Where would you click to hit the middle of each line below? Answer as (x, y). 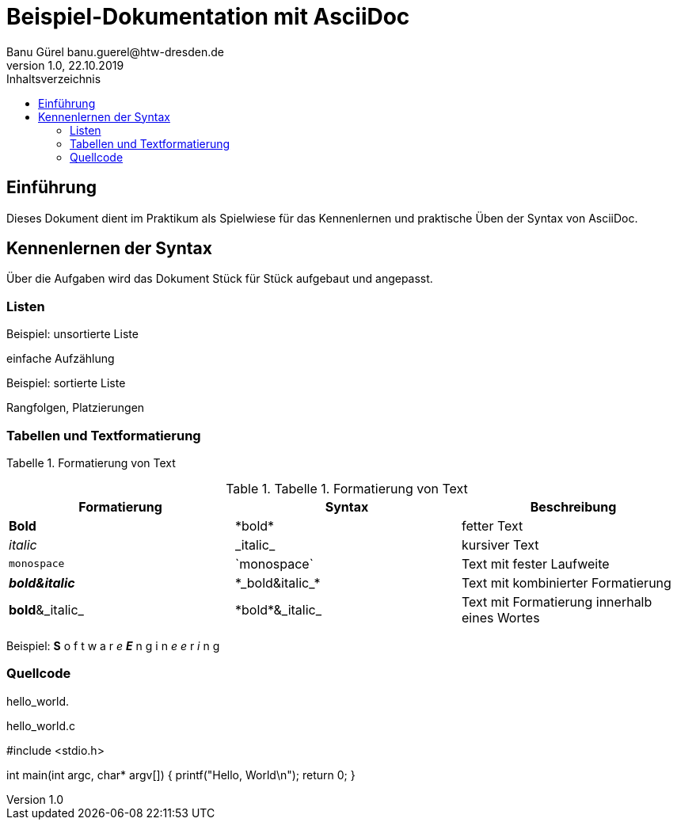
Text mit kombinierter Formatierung (566, 582)
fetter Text (492, 525)
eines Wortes (500, 617)
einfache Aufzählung (61, 359)
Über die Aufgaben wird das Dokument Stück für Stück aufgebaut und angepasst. (220, 279)
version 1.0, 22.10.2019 (65, 65)
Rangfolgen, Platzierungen (76, 408)
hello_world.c (41, 725)
